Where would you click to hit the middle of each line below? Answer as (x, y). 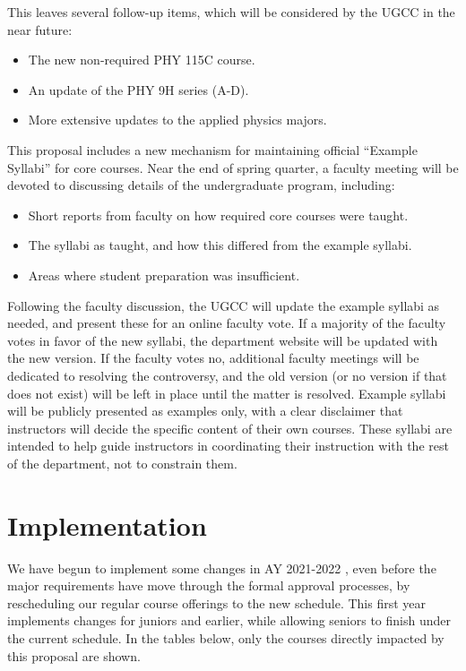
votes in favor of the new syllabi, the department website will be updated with (223, 340)
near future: (40, 29)
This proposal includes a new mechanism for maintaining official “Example (212, 149)
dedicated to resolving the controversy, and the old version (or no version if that (227, 375)
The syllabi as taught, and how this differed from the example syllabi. (220, 245)
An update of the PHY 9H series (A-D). (138, 89)
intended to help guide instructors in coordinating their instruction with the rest (228, 446)
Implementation (107, 525)
